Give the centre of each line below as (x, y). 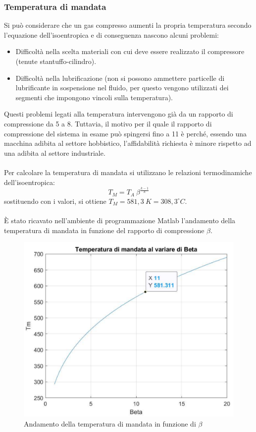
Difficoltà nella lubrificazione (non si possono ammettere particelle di (120, 78)
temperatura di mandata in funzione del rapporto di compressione (104, 230)
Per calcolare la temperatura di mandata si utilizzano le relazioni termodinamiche (128, 172)
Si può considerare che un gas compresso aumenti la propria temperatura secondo (128, 25)
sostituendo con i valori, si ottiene (55, 201)
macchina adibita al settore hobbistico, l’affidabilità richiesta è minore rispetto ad (128, 143)
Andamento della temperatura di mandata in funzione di (110, 423)
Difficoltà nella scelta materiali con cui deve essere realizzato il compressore (130, 51)
